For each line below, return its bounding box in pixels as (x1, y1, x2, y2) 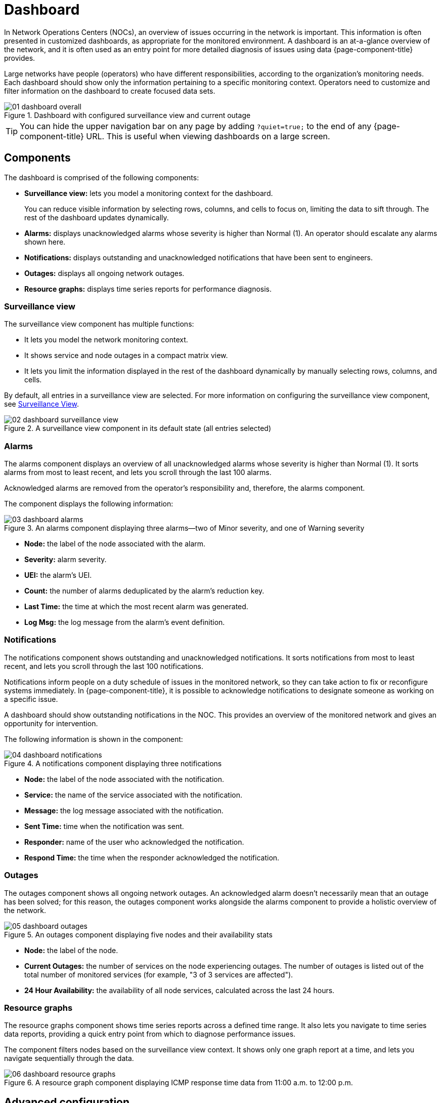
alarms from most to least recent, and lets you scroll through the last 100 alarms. (4, 468, 272, 477)
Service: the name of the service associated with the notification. (24, 790, 243, 799)
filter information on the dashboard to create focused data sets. (4, 86, 215, 95)
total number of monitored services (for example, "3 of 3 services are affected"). (24, 970, 293, 979)
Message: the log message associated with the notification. (24, 806, 224, 815)
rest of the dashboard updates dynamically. (24, 213, 169, 222)
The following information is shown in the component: (4, 734, 183, 743)
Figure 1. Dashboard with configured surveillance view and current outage (4, 110, 251, 120)
